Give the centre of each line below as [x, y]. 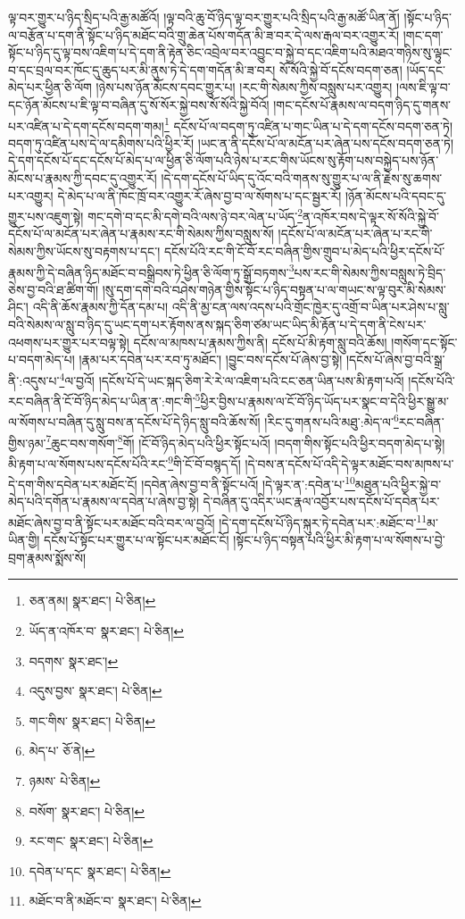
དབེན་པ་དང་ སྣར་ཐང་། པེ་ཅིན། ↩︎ [100, 870]
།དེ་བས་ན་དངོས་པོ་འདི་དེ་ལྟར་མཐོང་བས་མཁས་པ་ [349, 463]
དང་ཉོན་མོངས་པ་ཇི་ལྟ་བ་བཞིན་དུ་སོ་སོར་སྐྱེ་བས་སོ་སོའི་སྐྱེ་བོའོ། [139, 104]
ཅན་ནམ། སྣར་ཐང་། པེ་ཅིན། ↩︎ [92, 601]
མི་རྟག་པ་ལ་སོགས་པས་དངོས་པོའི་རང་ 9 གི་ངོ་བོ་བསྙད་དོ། [125, 462]
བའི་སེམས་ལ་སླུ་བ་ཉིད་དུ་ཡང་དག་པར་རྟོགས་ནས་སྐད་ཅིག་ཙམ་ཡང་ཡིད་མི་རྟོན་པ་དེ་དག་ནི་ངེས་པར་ [217, 325]
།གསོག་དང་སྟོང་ [424, 342]
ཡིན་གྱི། [24, 540]
